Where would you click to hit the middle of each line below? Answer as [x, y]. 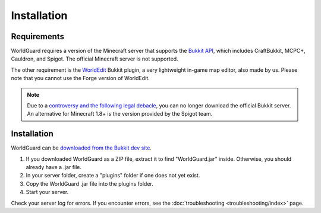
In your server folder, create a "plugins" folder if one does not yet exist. [113, 176]
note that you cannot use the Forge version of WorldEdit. [80, 78]
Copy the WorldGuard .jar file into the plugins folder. [90, 183]
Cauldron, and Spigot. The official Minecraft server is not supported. [95, 59]
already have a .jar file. [53, 167]
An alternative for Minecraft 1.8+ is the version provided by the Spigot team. [120, 114]
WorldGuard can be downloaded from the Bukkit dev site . [81, 148]
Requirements [38, 36]
